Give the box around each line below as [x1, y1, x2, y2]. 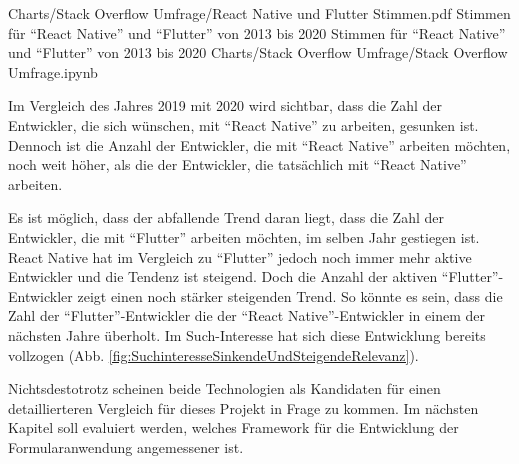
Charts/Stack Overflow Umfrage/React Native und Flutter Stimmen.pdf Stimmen [8, 3, 511, 23]
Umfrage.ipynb [8, 61, 98, 82]
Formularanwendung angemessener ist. [8, 436, 244, 457]
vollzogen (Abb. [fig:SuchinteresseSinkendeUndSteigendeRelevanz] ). [8, 344, 419, 365]
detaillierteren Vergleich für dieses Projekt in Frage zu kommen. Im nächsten [8, 397, 479, 418]
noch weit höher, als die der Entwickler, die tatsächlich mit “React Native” [8, 154, 467, 175]
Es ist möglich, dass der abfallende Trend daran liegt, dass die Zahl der [8, 207, 444, 228]
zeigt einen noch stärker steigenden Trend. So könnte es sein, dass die [77, 285, 503, 306]
